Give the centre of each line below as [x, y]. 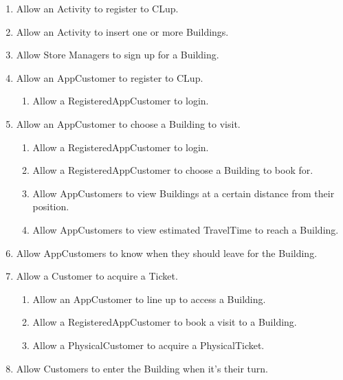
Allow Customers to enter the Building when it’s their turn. [142, 368]
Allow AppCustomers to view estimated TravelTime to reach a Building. [186, 229]
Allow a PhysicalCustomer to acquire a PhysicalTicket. [148, 345]
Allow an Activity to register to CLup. [97, 8]
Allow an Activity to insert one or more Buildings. [122, 31]
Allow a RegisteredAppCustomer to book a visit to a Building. [165, 322]
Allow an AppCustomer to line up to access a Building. [149, 299]
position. [51, 206]
